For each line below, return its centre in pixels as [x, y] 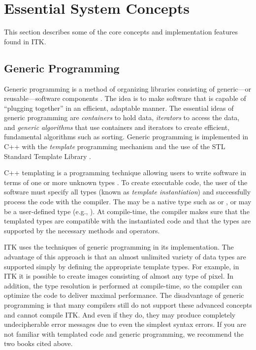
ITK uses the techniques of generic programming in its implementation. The [119, 247]
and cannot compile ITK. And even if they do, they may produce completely [120, 314]
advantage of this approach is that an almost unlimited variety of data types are [125, 257]
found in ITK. [25, 41]
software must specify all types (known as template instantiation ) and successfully [128, 192]
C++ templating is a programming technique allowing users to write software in [125, 173]
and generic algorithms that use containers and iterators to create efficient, [117, 127]
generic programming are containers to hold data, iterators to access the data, [122, 117]
